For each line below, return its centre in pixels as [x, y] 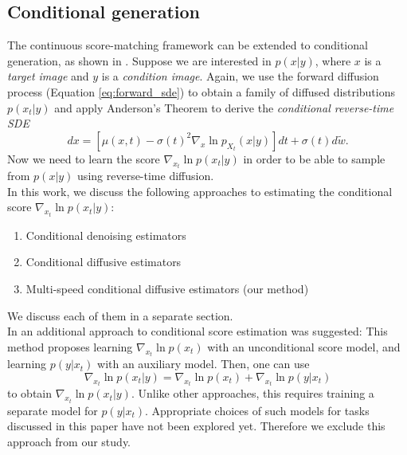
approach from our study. [69, 441]
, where [333, 60]
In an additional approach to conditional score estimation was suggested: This [198, 331]
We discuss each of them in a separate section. [120, 315]
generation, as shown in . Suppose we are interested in [139, 60]
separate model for [53, 410]
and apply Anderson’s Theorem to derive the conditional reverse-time [224, 107]
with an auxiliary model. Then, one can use [203, 364]
